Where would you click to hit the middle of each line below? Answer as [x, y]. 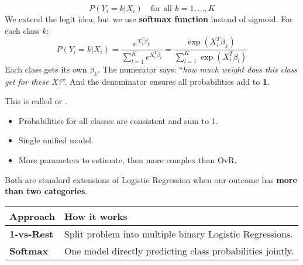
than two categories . [46, 191]
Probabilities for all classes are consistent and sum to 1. [118, 120]
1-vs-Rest [32, 233]
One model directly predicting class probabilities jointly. [179, 250]
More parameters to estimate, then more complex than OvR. [128, 160]
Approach [32, 216]
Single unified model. [56, 140]
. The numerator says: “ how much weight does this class [197, 69]
